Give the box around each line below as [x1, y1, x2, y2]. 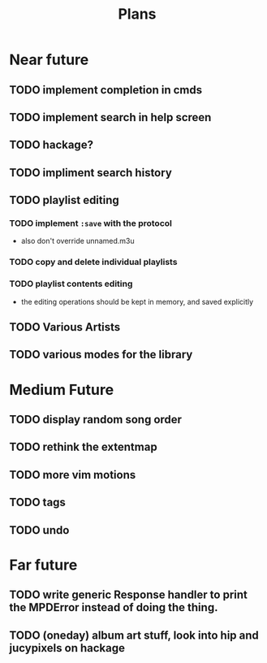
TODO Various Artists [9, 320, 121, 334]
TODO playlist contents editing [9, 278, 133, 289]
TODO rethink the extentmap [9, 440, 157, 454]
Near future [9, 50, 89, 69]
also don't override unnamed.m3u [20, 236, 135, 246]
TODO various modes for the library [9, 348, 193, 362]
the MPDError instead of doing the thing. [9, 600, 218, 614]
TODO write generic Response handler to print [9, 588, 248, 602]
